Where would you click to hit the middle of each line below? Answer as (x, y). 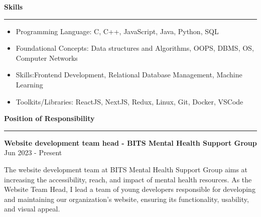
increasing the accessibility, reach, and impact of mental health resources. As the (128, 179)
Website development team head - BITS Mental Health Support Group (130, 142)
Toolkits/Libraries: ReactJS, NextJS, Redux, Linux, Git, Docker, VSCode (129, 101)
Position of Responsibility (49, 118)
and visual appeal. (32, 209)
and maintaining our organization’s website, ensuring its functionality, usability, (126, 199)
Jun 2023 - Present (33, 152)
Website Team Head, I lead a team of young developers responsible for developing (130, 189)
